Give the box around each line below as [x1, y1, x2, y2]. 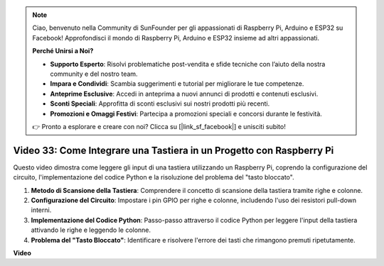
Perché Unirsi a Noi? [32, 47, 94, 55]
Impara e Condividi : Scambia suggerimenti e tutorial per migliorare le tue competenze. [50, 79, 304, 88]
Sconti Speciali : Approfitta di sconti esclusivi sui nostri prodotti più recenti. [50, 99, 270, 108]
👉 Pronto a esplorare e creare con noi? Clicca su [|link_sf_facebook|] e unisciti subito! [32, 122, 286, 131]
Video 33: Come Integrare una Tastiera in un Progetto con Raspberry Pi [13, 144, 334, 156]
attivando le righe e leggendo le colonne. [31, 226, 151, 234]
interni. [31, 206, 52, 214]
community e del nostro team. [50, 70, 138, 78]
